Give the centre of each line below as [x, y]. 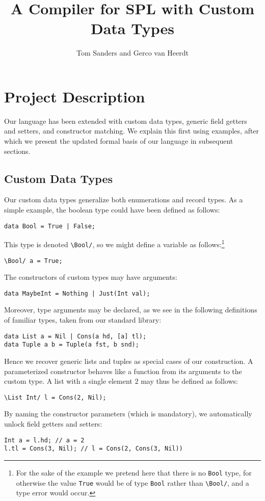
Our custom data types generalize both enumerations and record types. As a [124, 200]
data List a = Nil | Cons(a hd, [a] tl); [75, 336]
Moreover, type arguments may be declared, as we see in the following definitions [131, 310]
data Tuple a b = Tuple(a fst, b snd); [72, 345]
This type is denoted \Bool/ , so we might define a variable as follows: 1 [114, 243]
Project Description [75, 96]
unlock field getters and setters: [53, 424]
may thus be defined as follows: [189, 381]
